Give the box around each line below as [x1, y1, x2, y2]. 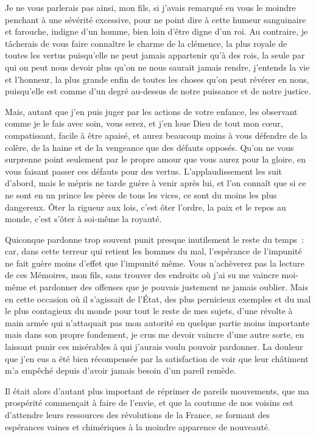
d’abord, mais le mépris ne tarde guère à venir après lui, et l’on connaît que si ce [5, 177, 306, 189]
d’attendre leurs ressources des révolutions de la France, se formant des [5, 408, 270, 421]
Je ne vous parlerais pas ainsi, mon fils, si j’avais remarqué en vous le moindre [5, 1, 296, 13]
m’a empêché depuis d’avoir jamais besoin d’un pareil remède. [5, 364, 236, 377]
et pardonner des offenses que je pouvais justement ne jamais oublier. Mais [29, 281, 308, 293]
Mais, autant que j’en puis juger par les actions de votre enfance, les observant [5, 105, 298, 117]
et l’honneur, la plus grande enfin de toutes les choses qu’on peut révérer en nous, [5, 72, 309, 85]
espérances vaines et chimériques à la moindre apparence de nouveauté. [5, 420, 270, 433]
